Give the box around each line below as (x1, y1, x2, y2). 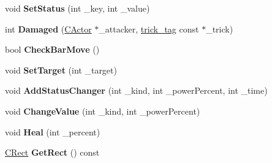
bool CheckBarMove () (5, 43, 100, 56)
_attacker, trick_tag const (99, 22, 199, 35)
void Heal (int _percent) (5, 125, 100, 138)
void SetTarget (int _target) (5, 63, 117, 76)
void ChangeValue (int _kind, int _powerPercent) (5, 104, 200, 117)
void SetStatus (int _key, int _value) (5, 2, 150, 14)
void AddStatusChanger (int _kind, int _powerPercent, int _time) (5, 84, 268, 97)
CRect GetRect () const (5, 146, 100, 159)
